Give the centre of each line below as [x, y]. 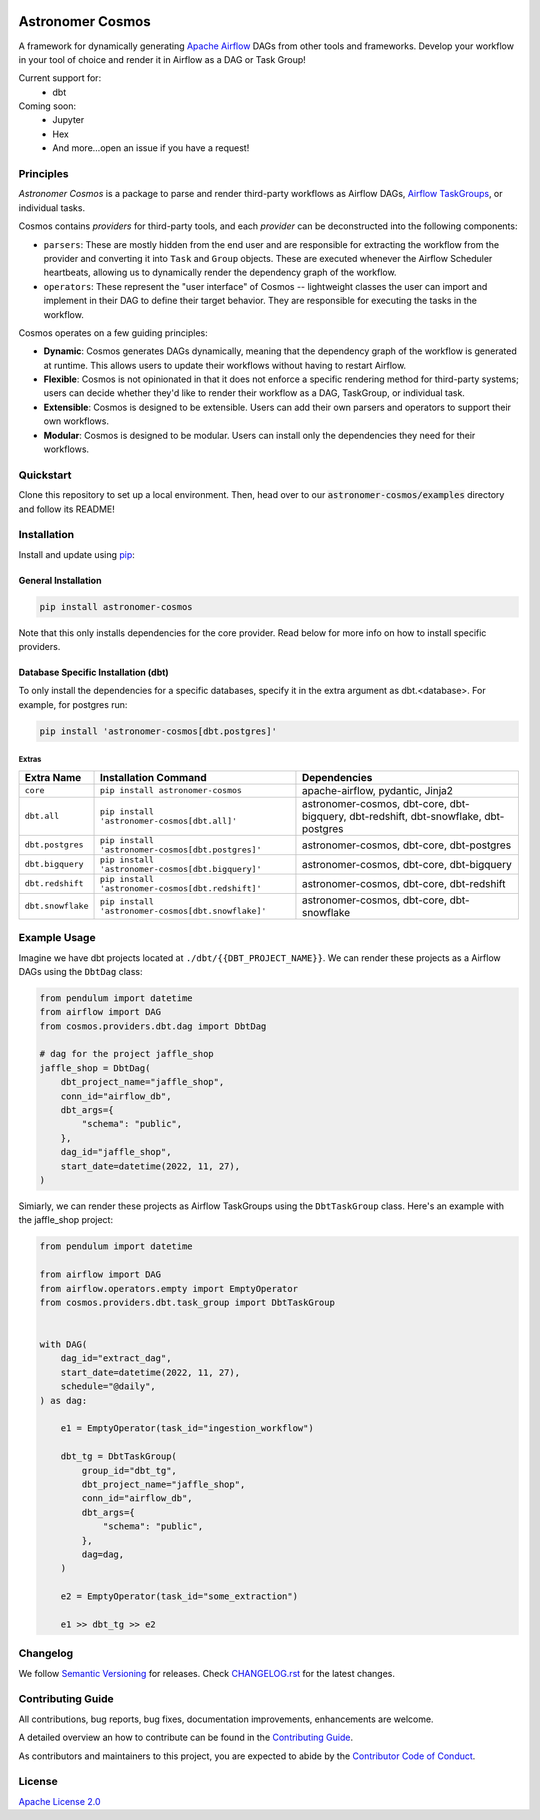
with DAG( [63, 1344]
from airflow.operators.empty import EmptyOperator [169, 1288]
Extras [30, 760]
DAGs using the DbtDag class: [80, 971]
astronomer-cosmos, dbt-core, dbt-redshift [403, 883]
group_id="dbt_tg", [129, 1470]
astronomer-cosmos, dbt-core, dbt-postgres [406, 845]
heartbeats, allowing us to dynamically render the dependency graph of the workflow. [220, 272]
